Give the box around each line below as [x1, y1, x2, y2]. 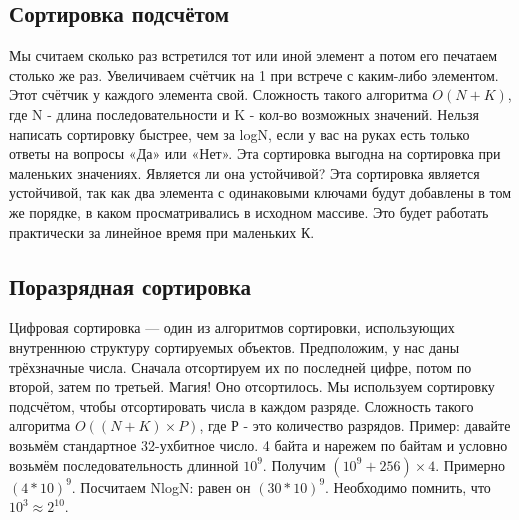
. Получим [262, 454, 326, 475]
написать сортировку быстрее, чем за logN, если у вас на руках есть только [9, 123, 470, 144]
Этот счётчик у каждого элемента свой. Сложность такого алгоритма [9, 84, 428, 105]
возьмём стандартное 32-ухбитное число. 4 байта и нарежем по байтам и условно [9, 434, 508, 455]
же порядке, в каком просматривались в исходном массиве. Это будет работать [9, 201, 489, 222]
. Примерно [435, 454, 505, 475]
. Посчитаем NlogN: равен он [71, 476, 251, 497]
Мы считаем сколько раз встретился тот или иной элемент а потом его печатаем [9, 45, 498, 66]
